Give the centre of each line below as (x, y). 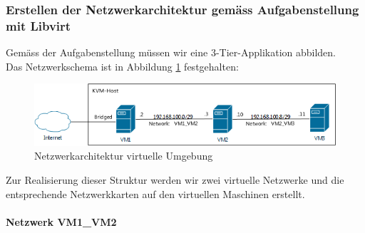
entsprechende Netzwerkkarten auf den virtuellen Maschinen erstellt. (155, 193)
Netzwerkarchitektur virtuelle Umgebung (124, 156)
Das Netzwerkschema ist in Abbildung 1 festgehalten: (122, 66)
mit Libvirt (38, 25)
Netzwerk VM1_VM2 (61, 221)
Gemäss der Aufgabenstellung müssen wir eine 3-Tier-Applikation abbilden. (171, 52)
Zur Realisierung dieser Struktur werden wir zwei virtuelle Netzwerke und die (175, 179)
